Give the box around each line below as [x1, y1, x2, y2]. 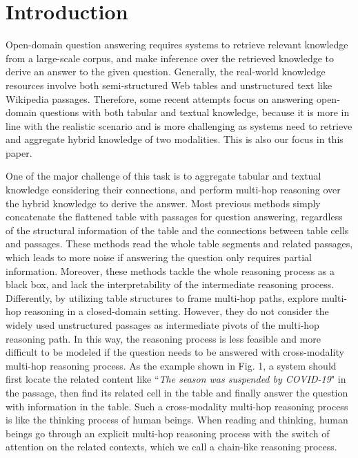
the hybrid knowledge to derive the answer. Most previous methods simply [6, 195, 321, 210]
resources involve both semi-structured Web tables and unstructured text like [6, 77, 332, 92]
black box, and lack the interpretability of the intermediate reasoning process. [6, 277, 335, 292]
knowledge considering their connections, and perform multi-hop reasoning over [6, 182, 341, 197]
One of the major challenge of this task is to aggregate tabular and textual [6, 169, 321, 183]
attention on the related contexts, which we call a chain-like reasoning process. [6, 439, 337, 454]
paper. [6, 145, 32, 160]
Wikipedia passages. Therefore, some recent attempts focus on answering [6, 91, 314, 106]
